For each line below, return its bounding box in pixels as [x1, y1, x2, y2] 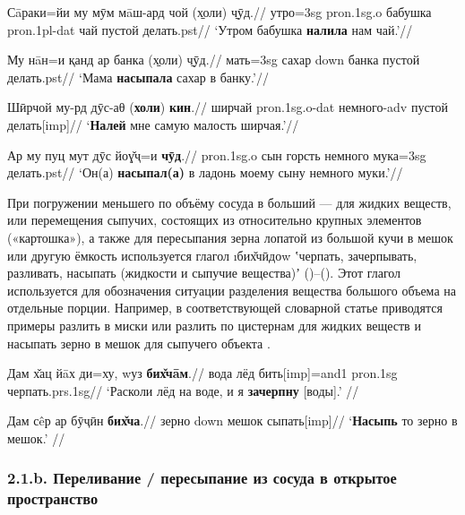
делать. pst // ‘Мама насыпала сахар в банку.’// [7, 67, 269, 86]
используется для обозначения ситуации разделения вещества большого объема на [7, 280, 456, 299]
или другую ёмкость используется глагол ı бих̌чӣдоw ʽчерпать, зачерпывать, [7, 245, 418, 264]
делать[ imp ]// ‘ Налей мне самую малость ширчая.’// [7, 115, 299, 133]
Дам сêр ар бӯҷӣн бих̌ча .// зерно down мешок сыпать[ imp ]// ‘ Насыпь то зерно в [7, 411, 458, 430]
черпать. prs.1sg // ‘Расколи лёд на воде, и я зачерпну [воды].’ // [7, 381, 359, 399]
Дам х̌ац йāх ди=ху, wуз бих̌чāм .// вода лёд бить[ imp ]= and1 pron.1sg [7, 364, 398, 382]
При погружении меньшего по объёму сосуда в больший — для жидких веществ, [7, 193, 452, 211]
